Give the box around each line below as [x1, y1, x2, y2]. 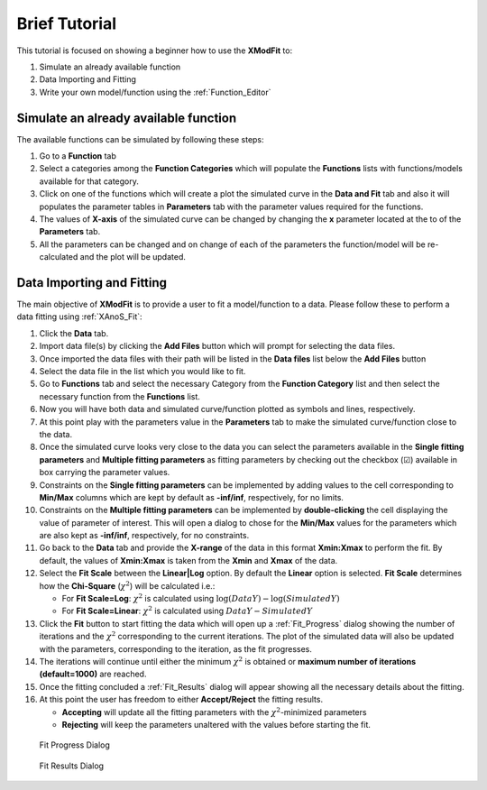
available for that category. [39, 176, 139, 187]
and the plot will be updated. [79, 252, 187, 262]
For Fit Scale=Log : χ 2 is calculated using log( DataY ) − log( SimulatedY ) [61, 592, 340, 604]
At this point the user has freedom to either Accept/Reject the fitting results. [39, 694, 324, 705]
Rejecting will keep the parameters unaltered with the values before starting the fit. [61, 719, 372, 730]
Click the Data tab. [39, 327, 109, 338]
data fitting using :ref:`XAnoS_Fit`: [16, 311, 143, 322]
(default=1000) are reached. [39, 668, 147, 680]
